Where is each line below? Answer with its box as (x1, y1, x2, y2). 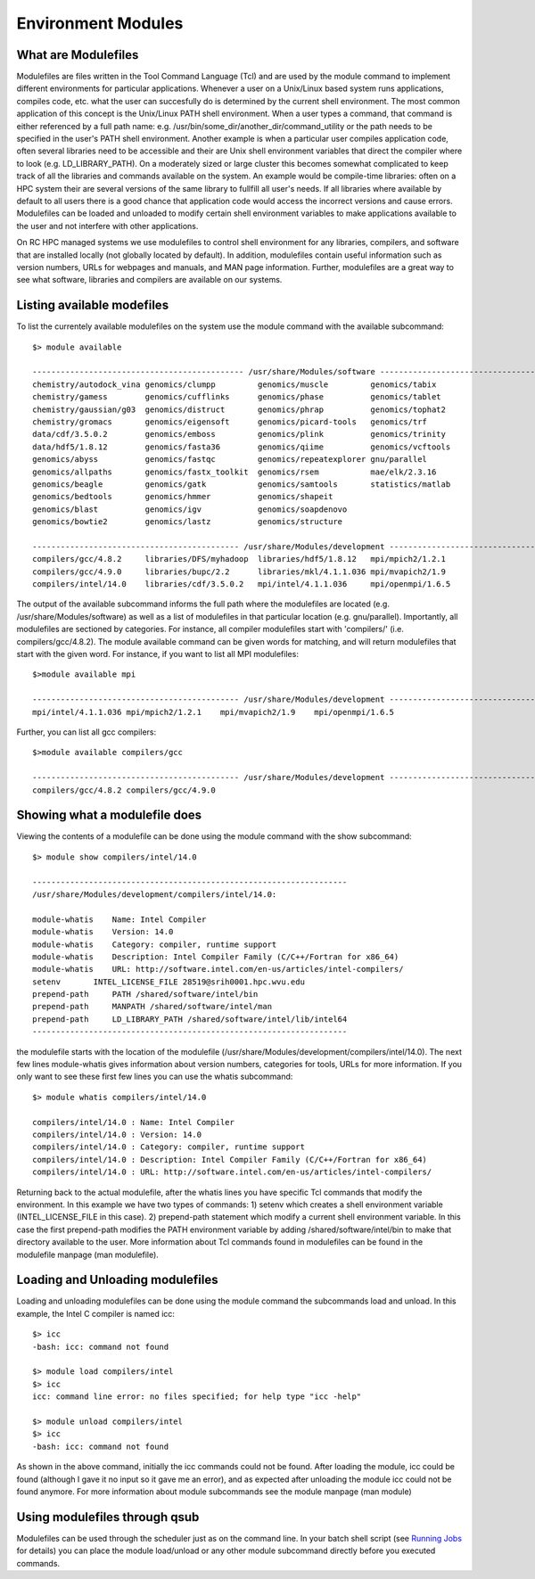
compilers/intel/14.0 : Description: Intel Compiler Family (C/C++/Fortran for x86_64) (32, 1155, 428, 1164)
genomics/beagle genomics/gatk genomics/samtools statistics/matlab (32, 479, 451, 489)
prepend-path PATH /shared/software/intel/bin (32, 990, 259, 999)
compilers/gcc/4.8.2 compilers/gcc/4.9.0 (32, 785, 216, 795)
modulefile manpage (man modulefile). (16, 1249, 160, 1260)
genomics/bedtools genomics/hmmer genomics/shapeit (32, 491, 333, 502)
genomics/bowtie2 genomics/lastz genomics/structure (32, 517, 343, 527)
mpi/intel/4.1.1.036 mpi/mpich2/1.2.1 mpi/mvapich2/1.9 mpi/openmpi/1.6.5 (32, 707, 395, 717)
